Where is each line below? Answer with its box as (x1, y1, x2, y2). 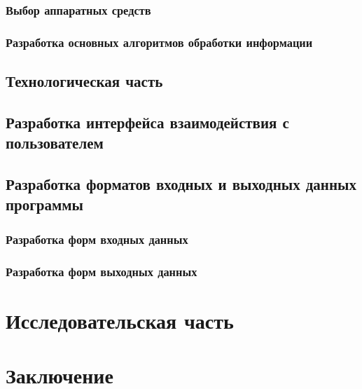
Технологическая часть (6, 70, 163, 92)
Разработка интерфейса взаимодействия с (6, 111, 289, 132)
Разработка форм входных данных (6, 230, 188, 247)
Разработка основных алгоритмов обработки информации (6, 33, 313, 50)
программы (6, 193, 83, 215)
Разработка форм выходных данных (6, 262, 197, 280)
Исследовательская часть (6, 306, 234, 334)
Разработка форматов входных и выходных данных (6, 173, 356, 195)
